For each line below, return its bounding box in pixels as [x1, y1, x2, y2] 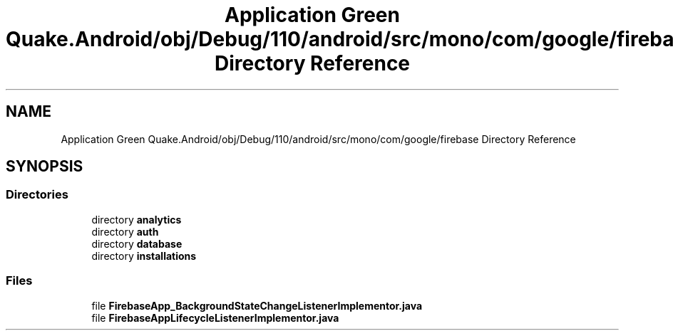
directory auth [91, 225, 159, 238]
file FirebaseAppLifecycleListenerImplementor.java [91, 311, 339, 324]
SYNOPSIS [6, 157, 83, 176]
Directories [6, 187, 68, 202]
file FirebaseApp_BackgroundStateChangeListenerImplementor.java [91, 299, 423, 312]
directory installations [91, 249, 197, 262]
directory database [91, 237, 183, 250]
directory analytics [91, 213, 182, 226]
